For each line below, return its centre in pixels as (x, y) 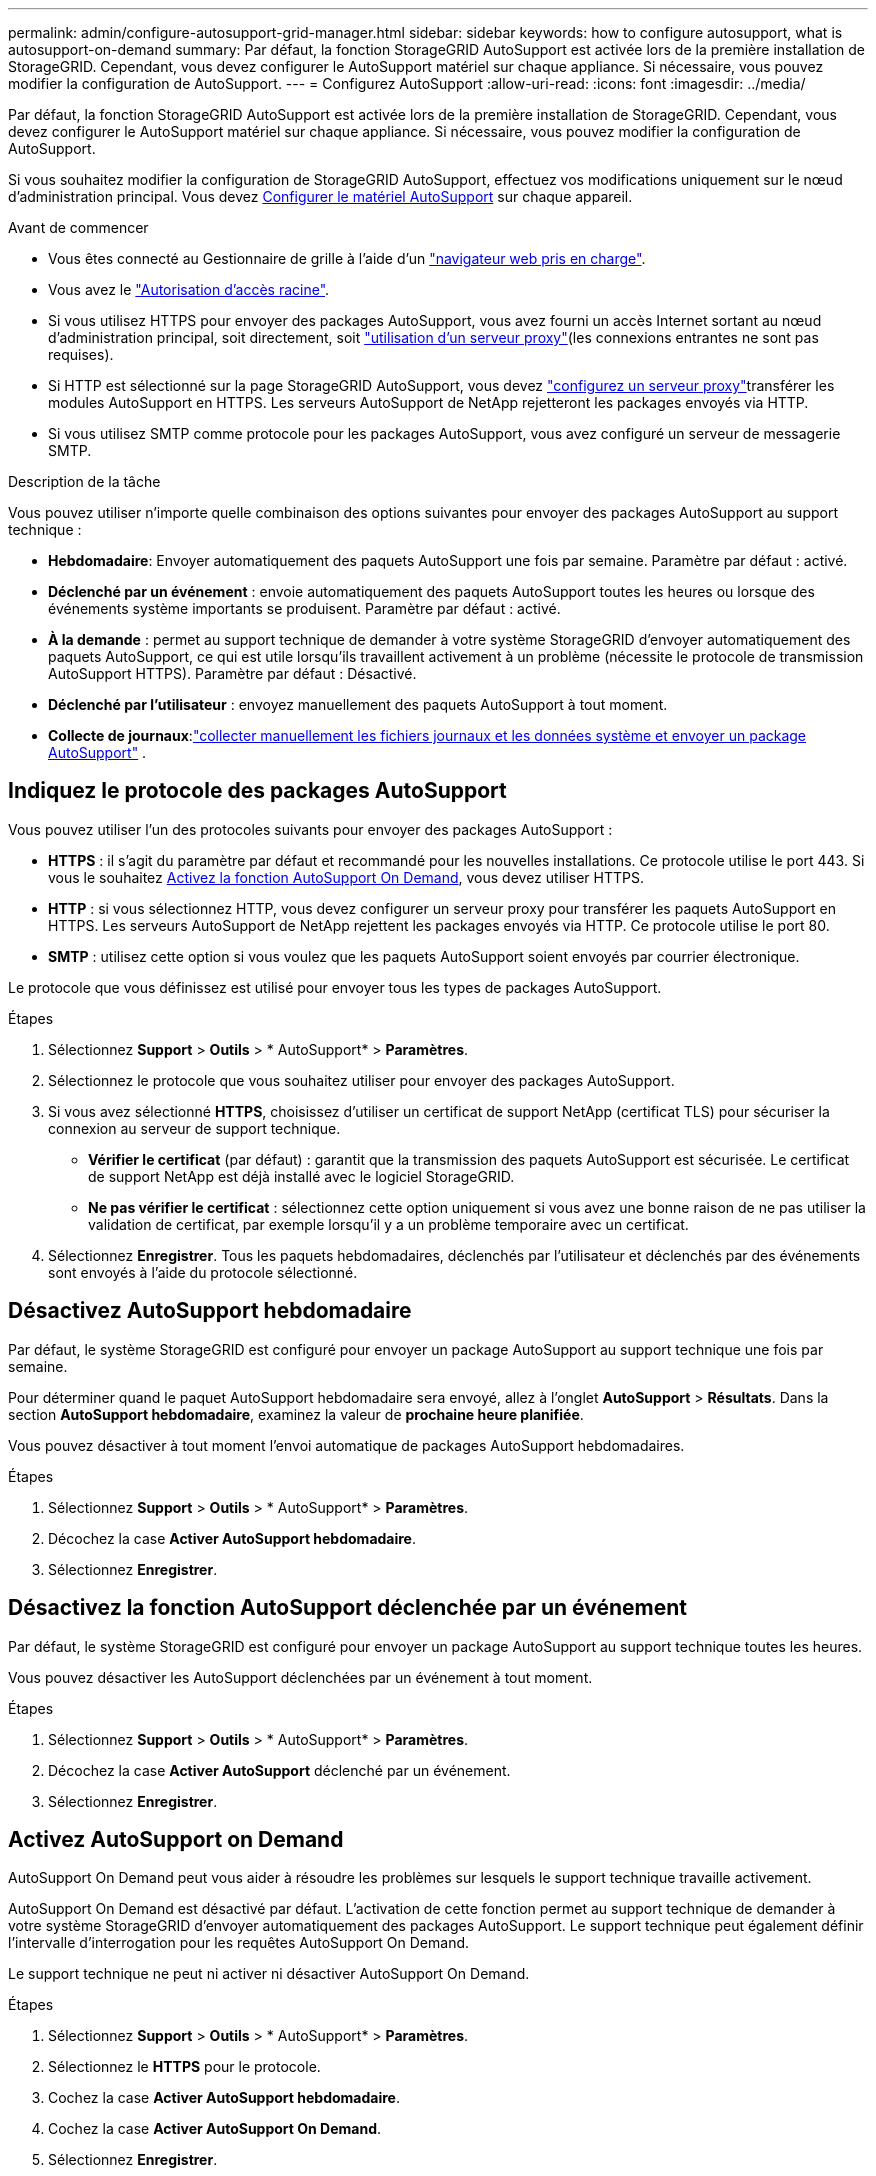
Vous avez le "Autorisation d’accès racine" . (189, 289)
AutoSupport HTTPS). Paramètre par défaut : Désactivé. (232, 673)
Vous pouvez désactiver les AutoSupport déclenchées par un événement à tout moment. (300, 1677)
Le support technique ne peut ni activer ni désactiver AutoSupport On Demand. (269, 1974)
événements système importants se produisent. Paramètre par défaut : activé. (304, 608)
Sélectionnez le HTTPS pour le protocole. (184, 2067)
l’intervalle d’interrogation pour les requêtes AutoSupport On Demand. (239, 1943)
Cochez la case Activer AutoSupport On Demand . (215, 2129)
